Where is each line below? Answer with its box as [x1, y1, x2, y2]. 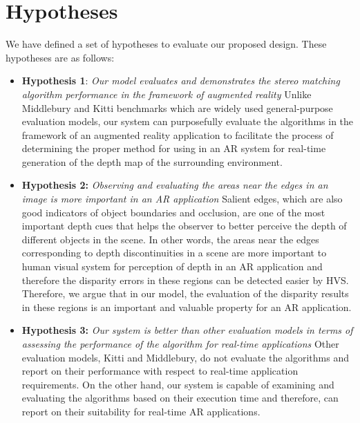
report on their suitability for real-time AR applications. [21, 404, 260, 418]
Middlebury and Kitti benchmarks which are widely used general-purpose [21, 100, 333, 115]
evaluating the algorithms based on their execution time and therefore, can [21, 391, 339, 405]
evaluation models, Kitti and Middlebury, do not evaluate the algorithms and [21, 350, 349, 364]
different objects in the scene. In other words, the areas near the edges [21, 232, 319, 246]
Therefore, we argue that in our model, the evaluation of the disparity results [21, 286, 349, 301]
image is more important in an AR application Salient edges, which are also [21, 191, 343, 206]
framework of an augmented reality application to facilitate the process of [21, 127, 334, 142]
